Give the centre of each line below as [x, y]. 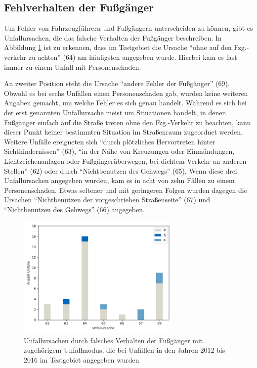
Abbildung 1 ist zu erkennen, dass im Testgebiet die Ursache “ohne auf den [118, 47]
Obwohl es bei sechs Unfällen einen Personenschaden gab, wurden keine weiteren [126, 93]
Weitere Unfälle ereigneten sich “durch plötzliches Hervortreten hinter [110, 141]
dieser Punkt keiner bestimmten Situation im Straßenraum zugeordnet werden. [123, 132]
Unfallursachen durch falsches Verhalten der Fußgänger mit [113, 340]
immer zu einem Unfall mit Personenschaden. [73, 67]
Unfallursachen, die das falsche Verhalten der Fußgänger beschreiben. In [113, 37]
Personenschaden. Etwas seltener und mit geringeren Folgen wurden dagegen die [126, 190]
